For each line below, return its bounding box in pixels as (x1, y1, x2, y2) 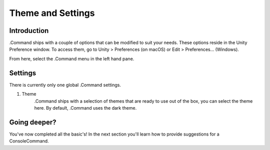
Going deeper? (9, 118, 56, 127)
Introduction (9, 26, 49, 35)
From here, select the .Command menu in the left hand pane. (9, 55, 134, 62)
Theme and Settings (9, 7, 95, 18)
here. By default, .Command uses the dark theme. (34, 105, 137, 111)
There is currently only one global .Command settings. (9, 82, 121, 88)
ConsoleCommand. (9, 138, 49, 144)
